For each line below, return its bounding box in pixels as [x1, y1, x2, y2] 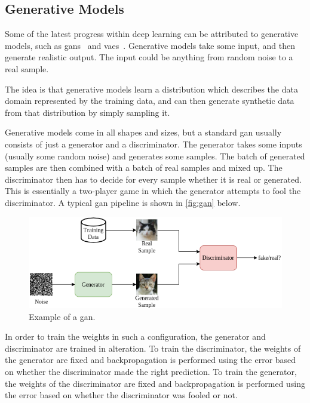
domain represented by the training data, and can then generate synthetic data [5, 94, 294, 107]
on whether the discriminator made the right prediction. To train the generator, [5, 365, 297, 377]
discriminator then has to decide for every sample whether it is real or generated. [5, 173, 302, 185]
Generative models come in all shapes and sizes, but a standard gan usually [5, 126, 282, 139]
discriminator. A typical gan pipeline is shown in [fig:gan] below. [5, 196, 241, 208]
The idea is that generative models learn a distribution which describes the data [5, 82, 298, 95]
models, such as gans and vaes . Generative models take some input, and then [5, 39, 295, 51]
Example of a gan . [29, 310, 96, 322]
